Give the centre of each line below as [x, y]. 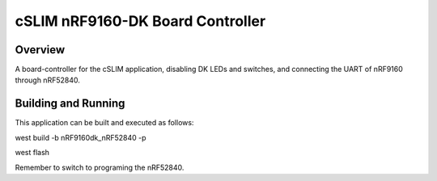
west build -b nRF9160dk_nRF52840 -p [81, 137]
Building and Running [70, 104]
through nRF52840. [47, 80]
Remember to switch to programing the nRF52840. [100, 167]
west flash [32, 153]
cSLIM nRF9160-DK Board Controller [140, 21]
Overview [40, 50]
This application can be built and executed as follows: [104, 123]
